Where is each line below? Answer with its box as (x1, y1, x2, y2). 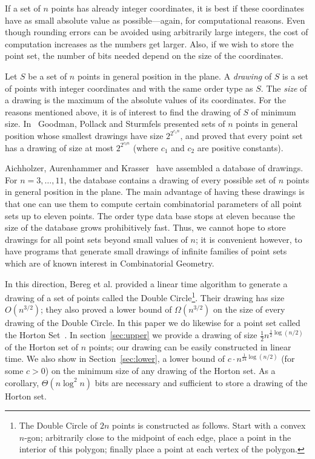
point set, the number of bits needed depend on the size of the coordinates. (5, 49, 283, 62)
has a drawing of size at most (5, 141, 114, 154)
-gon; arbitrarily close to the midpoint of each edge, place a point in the (24, 430, 291, 443)
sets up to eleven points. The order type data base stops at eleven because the (5, 209, 295, 222)
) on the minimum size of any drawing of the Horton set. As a (45, 364, 276, 377)
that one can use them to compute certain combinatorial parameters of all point (5, 197, 302, 210)
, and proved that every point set (180, 129, 303, 141)
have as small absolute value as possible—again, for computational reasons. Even (5, 13, 305, 26)
